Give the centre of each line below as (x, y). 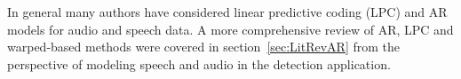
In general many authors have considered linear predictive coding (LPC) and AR (227, 12)
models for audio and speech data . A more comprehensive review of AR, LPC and (230, 29)
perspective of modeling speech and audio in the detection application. (199, 63)
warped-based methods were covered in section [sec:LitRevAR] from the (204, 47)
